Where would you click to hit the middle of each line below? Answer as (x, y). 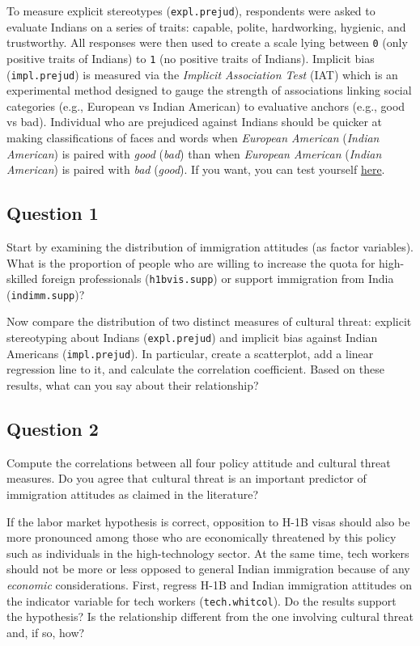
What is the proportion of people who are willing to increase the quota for (191, 262)
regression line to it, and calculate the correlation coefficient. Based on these (195, 369)
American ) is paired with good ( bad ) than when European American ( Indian (194, 153)
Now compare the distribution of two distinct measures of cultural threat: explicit (209, 321)
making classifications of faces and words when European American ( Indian (193, 137)
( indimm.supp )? (46, 294)
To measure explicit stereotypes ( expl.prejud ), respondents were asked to (191, 11)
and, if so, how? (46, 632)
